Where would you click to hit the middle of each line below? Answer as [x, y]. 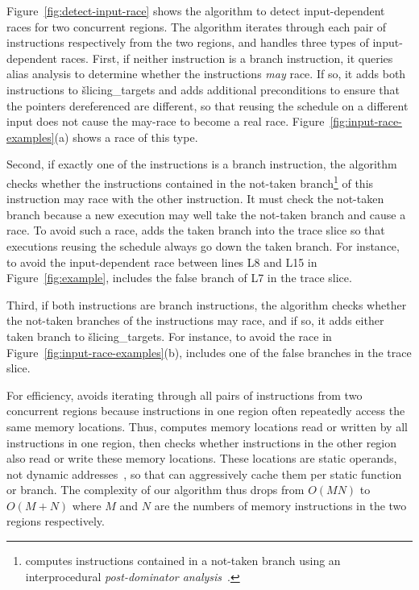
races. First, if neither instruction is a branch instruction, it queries [227, 58]
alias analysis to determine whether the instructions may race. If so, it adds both [206, 74]
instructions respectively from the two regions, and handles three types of [188, 42]
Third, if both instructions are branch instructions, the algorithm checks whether [207, 304]
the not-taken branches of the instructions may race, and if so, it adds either [195, 320]
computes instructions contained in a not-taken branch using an [183, 561]
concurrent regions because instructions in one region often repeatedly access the [206, 411]
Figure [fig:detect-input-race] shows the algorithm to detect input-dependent [196, 10]
